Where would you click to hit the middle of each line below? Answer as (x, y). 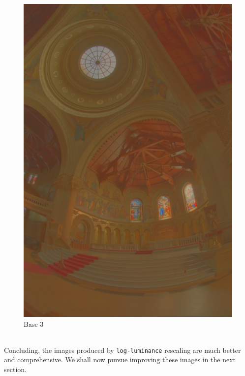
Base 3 (34, 324)
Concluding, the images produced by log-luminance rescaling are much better (122, 350)
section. (15, 369)
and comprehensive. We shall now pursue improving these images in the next (120, 360)
